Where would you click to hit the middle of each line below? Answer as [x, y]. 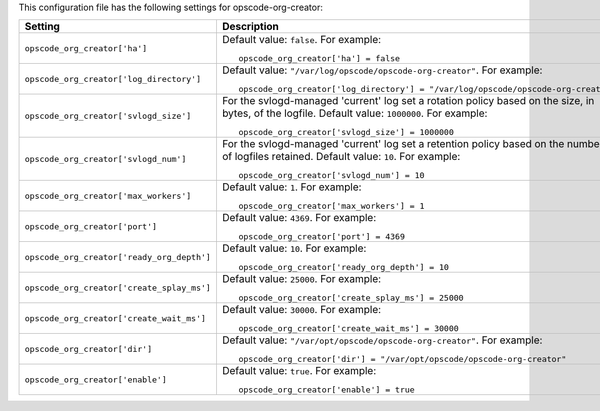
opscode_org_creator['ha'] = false [319, 58]
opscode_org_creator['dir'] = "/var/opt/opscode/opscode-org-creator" [402, 359]
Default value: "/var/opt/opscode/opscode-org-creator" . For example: [382, 340]
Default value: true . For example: [299, 371]
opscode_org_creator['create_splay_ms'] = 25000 [351, 298]
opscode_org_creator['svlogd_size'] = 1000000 [346, 132]
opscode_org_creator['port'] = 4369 [321, 236]
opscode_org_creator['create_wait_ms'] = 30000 [348, 328]
